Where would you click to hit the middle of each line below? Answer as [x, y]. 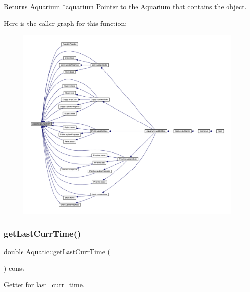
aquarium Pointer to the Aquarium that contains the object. [156, 6]
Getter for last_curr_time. [44, 284]
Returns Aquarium [32, 6]
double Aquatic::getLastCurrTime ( [57, 252]
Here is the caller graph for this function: [66, 23]
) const [14, 268]
